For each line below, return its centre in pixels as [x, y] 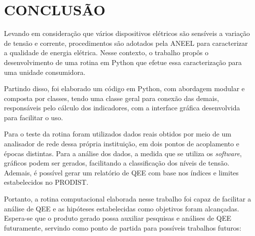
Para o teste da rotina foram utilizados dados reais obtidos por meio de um [118, 134]
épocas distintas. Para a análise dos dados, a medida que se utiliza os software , [123, 153]
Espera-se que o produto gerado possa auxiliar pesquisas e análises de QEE [118, 218]
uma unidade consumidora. [45, 72]
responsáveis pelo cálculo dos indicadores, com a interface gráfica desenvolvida [122, 108]
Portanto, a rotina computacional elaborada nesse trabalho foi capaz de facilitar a [128, 199]
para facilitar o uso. [34, 117]
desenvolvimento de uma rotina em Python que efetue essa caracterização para [123, 62]
